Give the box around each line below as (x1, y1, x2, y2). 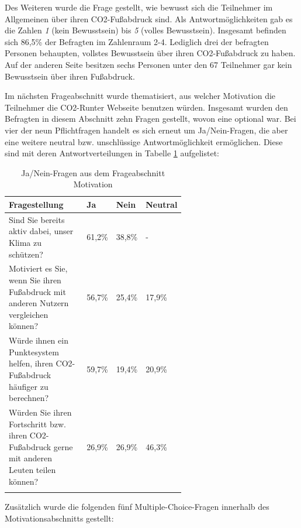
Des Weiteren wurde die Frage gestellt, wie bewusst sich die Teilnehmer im (5, 1, 273, 13)
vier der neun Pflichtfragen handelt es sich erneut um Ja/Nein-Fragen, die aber (5, 124, 288, 136)
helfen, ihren (9, 357, 53, 369)
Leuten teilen (9, 463, 56, 475)
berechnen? (9, 392, 49, 404)
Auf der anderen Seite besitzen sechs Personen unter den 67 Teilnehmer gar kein (5, 58, 292, 70)
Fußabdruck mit (9, 285, 66, 297)
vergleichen (9, 308, 49, 320)
